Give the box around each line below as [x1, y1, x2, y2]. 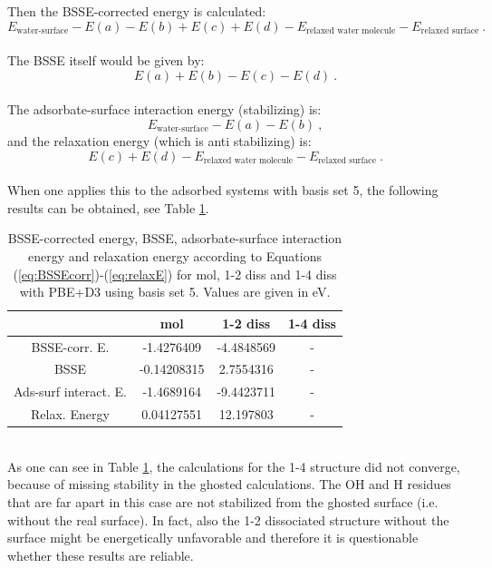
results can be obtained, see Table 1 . [7, 198, 209, 217]
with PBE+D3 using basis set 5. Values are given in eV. [19, 282, 331, 301]
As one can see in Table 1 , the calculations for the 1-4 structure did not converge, [7, 456, 460, 475]
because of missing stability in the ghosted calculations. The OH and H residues [7, 475, 451, 494]
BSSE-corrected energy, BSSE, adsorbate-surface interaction [7, 229, 342, 248]
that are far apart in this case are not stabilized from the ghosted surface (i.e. [7, 492, 439, 511]
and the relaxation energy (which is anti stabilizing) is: [7, 131, 312, 150]
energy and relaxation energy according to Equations [27, 246, 322, 265]
